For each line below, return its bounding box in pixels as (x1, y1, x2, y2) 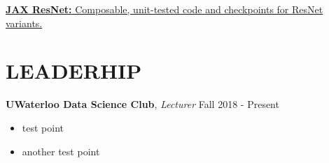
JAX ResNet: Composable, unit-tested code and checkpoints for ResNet (6, 2, 323, 16)
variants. (6, 15, 43, 30)
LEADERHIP (6, 56, 142, 85)
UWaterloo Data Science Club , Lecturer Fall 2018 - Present (6, 97, 279, 111)
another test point (22, 143, 100, 158)
